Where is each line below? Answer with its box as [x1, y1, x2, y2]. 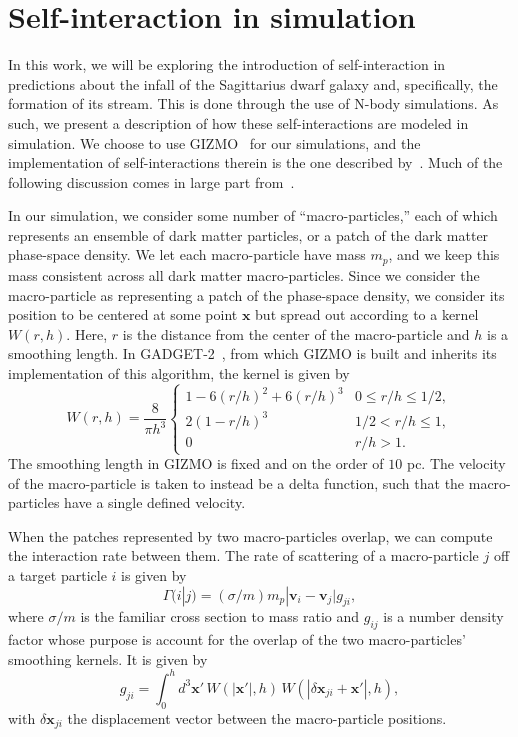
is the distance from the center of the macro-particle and [122, 323, 470, 344]
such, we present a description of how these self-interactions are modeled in [8, 112, 469, 133]
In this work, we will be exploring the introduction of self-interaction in [8, 54, 446, 75]
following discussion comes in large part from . [8, 171, 295, 192]
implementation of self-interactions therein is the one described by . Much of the [8, 152, 503, 173]
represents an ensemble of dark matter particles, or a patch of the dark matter [8, 224, 489, 245]
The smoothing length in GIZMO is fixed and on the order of [8, 453, 384, 474]
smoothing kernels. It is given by [8, 648, 208, 669]
